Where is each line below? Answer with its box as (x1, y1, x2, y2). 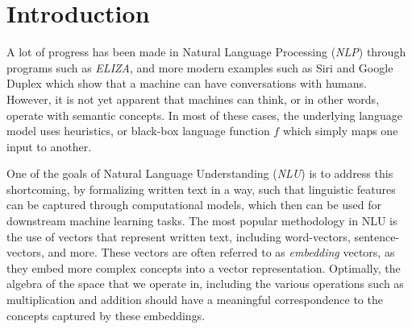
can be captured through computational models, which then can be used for (6, 196, 382, 213)
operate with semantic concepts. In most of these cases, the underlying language (6, 106, 402, 123)
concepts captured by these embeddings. (6, 306, 206, 323)
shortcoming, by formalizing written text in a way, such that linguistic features (6, 180, 396, 197)
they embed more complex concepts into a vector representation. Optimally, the (6, 259, 401, 276)
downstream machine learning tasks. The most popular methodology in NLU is (6, 212, 397, 229)
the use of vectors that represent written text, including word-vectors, (6, 228, 351, 245)
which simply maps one (282, 122, 398, 139)
